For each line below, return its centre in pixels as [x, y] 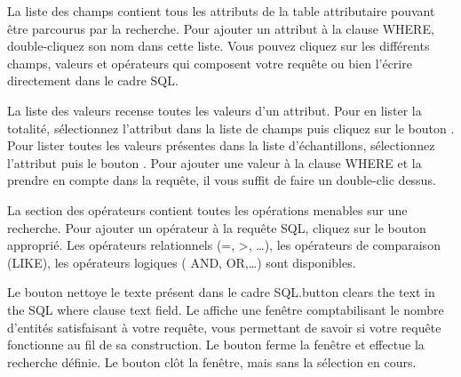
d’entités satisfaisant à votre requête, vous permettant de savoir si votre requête [224, 327]
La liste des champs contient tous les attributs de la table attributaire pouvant [221, 11]
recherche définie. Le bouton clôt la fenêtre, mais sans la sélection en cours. [212, 361]
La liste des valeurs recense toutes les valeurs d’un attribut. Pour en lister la [215, 110]
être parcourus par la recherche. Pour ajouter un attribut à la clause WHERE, [221, 28]
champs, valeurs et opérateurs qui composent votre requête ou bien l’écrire [210, 63]
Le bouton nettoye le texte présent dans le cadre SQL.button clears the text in [221, 292]
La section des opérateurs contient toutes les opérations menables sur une [207, 209]
